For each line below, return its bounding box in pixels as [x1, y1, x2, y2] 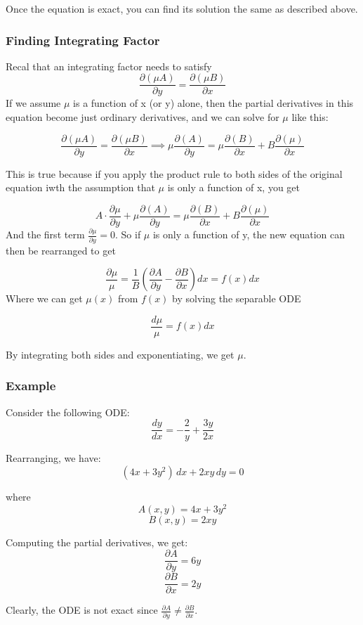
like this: [291, 110, 329, 124]
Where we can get [6, 291, 83, 306]
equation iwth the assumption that [6, 180, 155, 195]
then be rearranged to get [6, 243, 116, 257]
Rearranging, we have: [6, 451, 101, 465]
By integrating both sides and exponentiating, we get [6, 347, 235, 361]
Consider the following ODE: [6, 404, 130, 419]
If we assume [6, 96, 61, 110]
